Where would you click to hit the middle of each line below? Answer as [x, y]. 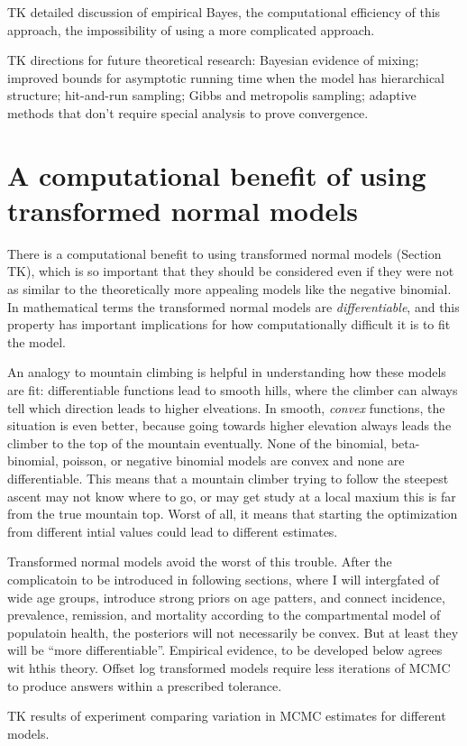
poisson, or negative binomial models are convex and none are [233, 460]
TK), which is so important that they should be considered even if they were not [231, 271]
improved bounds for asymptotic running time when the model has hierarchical [226, 77]
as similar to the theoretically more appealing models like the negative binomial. [229, 289]
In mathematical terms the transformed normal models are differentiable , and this [233, 306]
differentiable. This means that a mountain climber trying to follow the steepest [228, 478]
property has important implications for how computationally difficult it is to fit [229, 324]
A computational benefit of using [217, 175]
